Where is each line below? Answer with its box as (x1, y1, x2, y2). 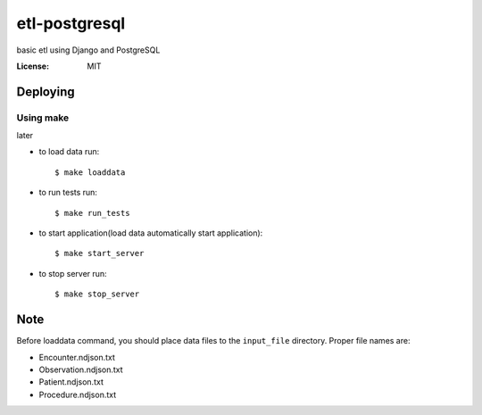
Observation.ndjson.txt (38, 364, 124, 375)
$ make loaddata (54, 167, 126, 178)
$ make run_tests (54, 208, 130, 218)
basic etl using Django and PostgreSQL (16, 45, 161, 55)
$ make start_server (54, 248, 145, 259)
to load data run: (38, 146, 100, 157)
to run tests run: (38, 187, 98, 198)
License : (16, 61, 49, 71)
